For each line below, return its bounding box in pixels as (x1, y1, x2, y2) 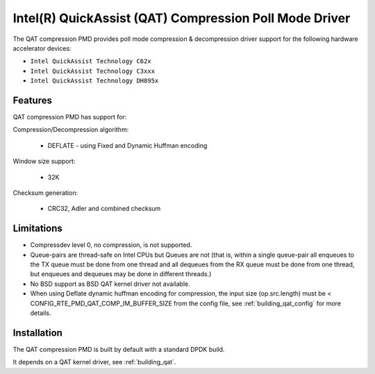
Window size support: (12, 157, 76, 166)
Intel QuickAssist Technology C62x (30, 58, 152, 65)
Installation (12, 327, 62, 339)
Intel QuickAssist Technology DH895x (30, 77, 159, 85)
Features (12, 94, 52, 106)
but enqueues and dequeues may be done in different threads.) (30, 270, 212, 278)
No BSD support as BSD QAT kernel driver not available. (30, 280, 190, 288)
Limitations (12, 223, 62, 235)
